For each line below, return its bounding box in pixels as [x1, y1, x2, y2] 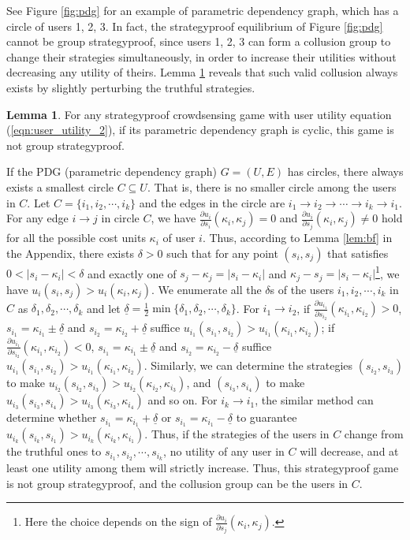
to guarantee [236, 409, 297, 426]
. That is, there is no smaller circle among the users [147, 178, 397, 195]
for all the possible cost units [6, 229, 146, 246]
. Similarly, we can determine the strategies [143, 357, 353, 374]
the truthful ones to [6, 443, 102, 460]
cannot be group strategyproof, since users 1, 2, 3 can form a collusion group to [6, 33, 391, 50]
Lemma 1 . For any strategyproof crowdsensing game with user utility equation [6, 106, 392, 122]
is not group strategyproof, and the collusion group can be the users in [6, 475, 348, 491]
